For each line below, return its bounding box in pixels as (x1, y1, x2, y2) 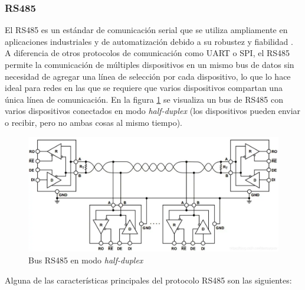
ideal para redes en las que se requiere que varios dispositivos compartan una (5, 82, 283, 94)
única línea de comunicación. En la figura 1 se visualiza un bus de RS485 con (5, 93, 284, 105)
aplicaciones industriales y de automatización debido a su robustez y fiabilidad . (5, 35, 293, 47)
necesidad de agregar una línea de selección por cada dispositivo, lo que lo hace (5, 70, 291, 82)
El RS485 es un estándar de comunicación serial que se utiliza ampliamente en (5, 24, 288, 36)
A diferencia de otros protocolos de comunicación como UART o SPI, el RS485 (5, 47, 290, 59)
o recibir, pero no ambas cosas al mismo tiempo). (5, 116, 182, 128)
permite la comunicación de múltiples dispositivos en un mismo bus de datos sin (5, 58, 294, 70)
